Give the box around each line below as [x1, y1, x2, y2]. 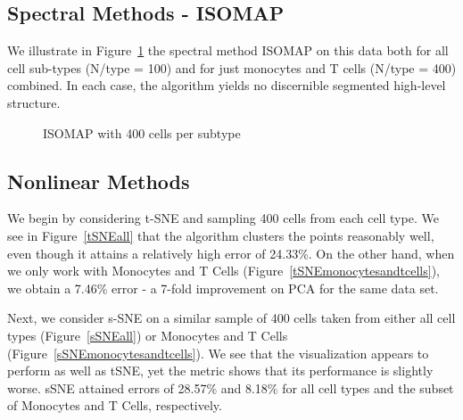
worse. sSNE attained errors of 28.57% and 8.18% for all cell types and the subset [7, 378, 454, 397]
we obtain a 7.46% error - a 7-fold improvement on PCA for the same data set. [7, 278, 439, 297]
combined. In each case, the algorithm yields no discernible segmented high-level [7, 76, 446, 95]
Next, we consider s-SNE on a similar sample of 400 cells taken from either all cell [7, 309, 456, 327]
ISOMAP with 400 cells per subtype [43, 123, 241, 142]
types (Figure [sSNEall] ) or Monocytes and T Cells [7, 325, 288, 344]
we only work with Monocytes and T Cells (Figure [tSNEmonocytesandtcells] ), [7, 261, 440, 280]
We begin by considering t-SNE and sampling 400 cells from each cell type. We [7, 209, 439, 227]
